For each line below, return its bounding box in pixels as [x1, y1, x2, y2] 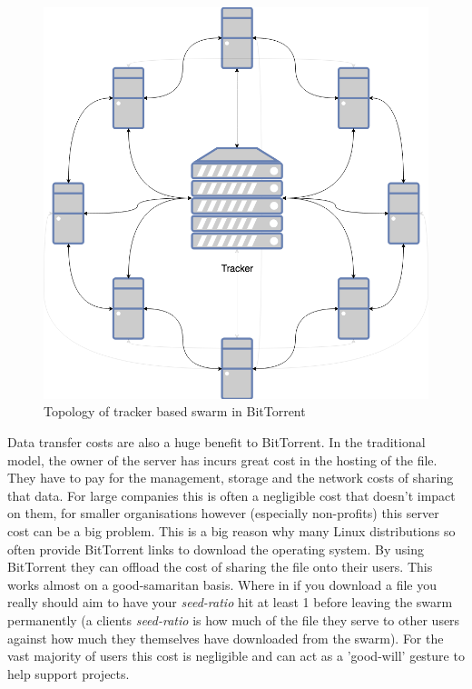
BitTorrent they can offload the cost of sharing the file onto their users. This [7, 557, 433, 576]
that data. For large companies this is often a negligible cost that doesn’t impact [7, 485, 456, 504]
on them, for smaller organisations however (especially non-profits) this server [7, 504, 439, 523]
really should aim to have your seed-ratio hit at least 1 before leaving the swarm [7, 593, 453, 612]
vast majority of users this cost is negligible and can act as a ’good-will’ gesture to [7, 646, 465, 665]
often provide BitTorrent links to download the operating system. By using [7, 539, 424, 558]
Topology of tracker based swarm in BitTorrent [44, 402, 306, 421]
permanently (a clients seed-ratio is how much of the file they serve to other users [7, 610, 460, 629]
